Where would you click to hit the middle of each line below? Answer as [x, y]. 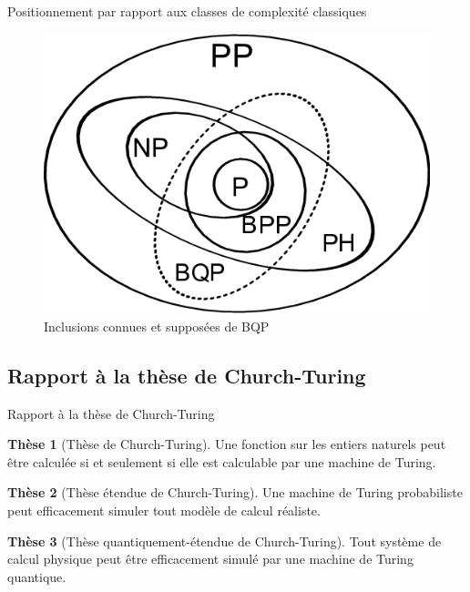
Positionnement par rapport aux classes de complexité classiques [187, 11]
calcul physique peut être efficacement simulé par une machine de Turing [210, 559]
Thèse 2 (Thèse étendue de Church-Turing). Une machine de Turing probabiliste [235, 492]
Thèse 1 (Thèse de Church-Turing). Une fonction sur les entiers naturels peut [227, 444]
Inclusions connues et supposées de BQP [157, 326]
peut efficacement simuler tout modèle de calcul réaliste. [164, 510]
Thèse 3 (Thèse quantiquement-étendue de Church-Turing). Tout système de [225, 541]
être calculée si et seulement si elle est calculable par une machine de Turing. [222, 461]
